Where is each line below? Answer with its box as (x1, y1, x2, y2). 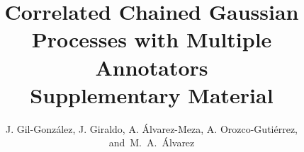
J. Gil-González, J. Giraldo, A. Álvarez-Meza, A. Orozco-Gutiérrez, (5, 121, 298, 136)
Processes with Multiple (31, 25, 272, 54)
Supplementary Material (30, 80, 274, 109)
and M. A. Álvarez (108, 135, 195, 150)
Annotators (95, 52, 208, 81)
